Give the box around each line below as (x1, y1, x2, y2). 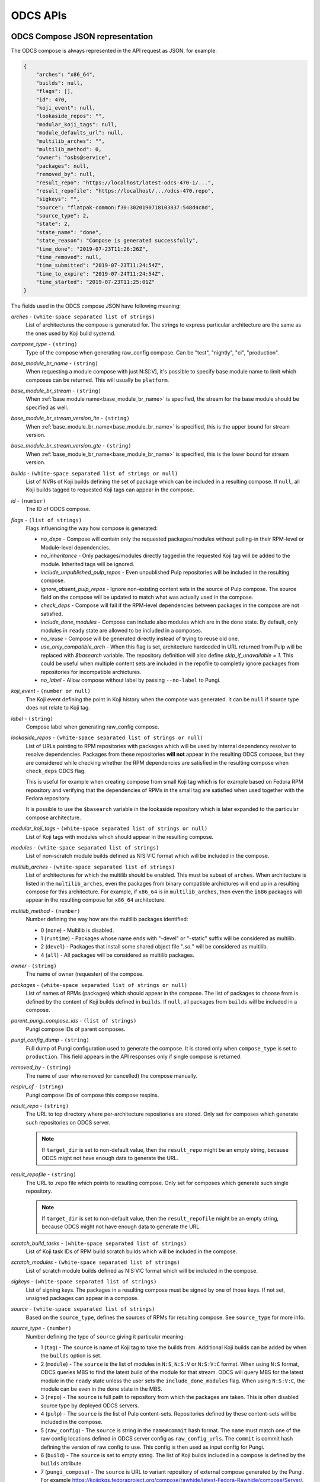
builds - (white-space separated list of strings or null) (11, 469, 178, 477)
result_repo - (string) (11, 1102, 69, 1109)
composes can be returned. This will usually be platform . (25, 376, 169, 384)
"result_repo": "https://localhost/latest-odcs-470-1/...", (36, 179, 215, 186)
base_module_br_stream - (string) (11, 387, 102, 394)
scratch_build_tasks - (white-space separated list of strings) (11, 1240, 187, 1247)
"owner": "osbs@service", (36, 154, 111, 161)
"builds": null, (36, 79, 83, 86)
